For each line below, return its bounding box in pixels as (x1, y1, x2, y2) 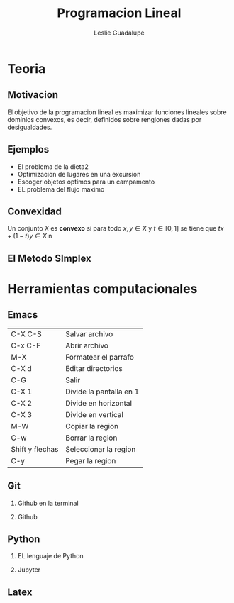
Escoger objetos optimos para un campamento (17, 177, 155, 186)
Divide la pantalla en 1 (65, 387, 140, 397)
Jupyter (17, 565, 41, 574)
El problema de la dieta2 (17, 162, 89, 171)
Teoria (7, 60, 46, 77)
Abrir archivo (65, 341, 108, 350)
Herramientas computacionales (7, 280, 198, 297)
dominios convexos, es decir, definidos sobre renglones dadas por (7, 115, 202, 123)
